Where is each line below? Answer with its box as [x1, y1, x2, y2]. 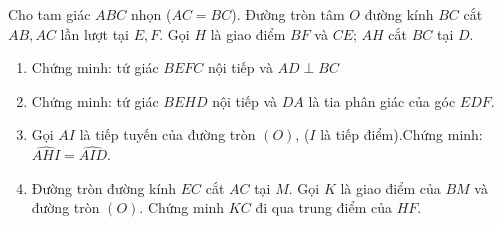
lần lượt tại [60, 23, 130, 44]
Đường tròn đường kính [31, 177, 176, 198]
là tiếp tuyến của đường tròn [79, 124, 256, 145]
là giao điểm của [340, 177, 441, 198]
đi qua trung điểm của [255, 197, 392, 218]
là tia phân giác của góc [308, 90, 456, 111]
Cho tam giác [8, 4, 91, 24]
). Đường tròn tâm [231, 4, 345, 24]
